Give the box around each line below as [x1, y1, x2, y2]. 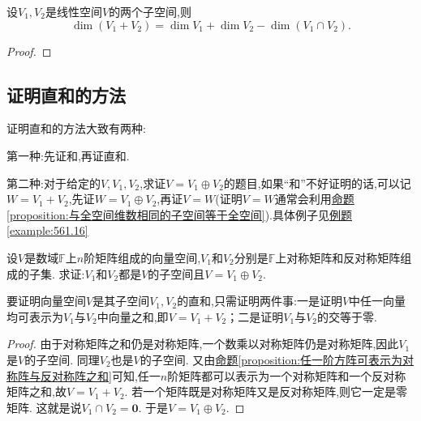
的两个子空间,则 [109, 3, 192, 19]
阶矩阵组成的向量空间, [84, 249, 201, 266]
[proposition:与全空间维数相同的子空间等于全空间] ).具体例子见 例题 [6, 206, 352, 223]
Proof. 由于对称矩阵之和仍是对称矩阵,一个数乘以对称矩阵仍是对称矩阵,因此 [6, 335, 399, 352]
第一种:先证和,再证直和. [6, 147, 130, 164]
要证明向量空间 [6, 292, 86, 309]
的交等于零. [317, 308, 377, 325]
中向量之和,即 [97, 308, 169, 325]
